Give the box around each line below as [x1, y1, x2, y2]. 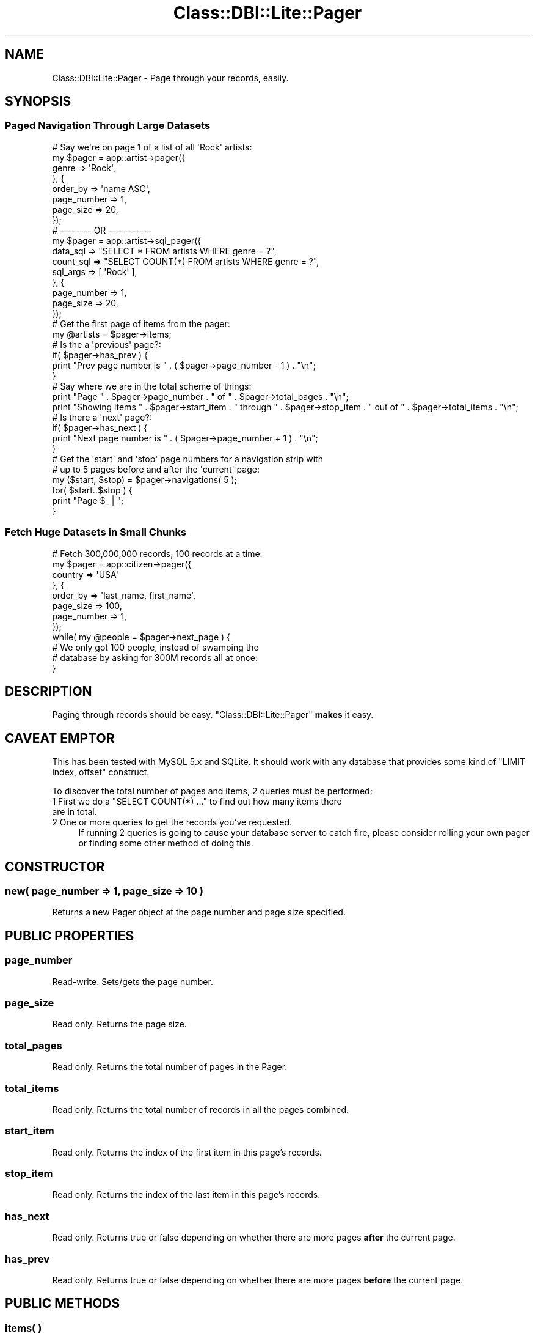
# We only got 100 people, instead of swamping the [52, 641, 259, 652]
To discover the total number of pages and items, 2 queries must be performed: [52, 786, 373, 797]
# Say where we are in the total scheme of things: [52, 380, 252, 391]
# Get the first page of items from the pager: [52, 318, 230, 329]
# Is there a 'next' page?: [52, 412, 152, 423]
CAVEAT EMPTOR [5, 730, 115, 746]
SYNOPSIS [5, 94, 71, 109]
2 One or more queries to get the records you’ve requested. [52, 817, 292, 828]
